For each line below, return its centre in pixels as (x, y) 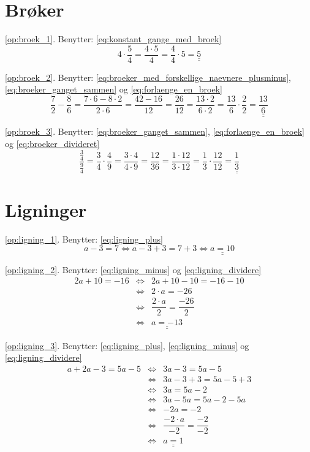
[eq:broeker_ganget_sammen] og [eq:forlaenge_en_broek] (114, 89)
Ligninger (46, 209)
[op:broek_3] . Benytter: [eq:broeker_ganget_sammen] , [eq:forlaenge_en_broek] (155, 131)
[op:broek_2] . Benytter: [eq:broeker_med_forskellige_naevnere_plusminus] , (148, 77)
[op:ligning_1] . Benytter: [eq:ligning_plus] (84, 239)
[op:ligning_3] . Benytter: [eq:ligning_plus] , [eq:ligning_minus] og (127, 345)
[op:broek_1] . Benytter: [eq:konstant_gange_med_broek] (113, 39)
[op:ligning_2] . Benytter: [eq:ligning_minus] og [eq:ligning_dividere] (133, 269)
